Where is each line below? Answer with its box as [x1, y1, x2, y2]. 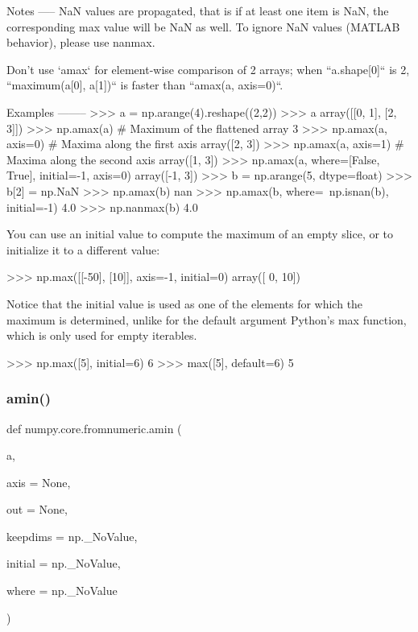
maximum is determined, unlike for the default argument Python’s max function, [6, 311, 407, 328]
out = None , [6, 501, 68, 518]
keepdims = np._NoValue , [6, 527, 138, 544]
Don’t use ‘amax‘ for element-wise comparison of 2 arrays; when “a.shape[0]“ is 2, [6, 60, 410, 77]
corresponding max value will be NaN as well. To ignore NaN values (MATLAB [6, 18, 400, 35]
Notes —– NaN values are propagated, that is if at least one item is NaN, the [6, 2, 389, 19]
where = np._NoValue [6, 582, 118, 599]
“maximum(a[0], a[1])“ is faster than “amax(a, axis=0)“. [6, 76, 283, 93]
